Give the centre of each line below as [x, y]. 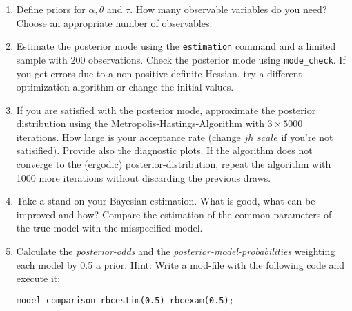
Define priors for [51, 9]
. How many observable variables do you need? [228, 9]
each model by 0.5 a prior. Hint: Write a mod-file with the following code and [180, 264]
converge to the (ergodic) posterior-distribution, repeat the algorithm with [174, 164]
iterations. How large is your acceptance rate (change [128, 136]
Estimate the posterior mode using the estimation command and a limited [176, 46]
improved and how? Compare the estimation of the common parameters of [174, 214]
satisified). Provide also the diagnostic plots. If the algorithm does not [164, 150]
